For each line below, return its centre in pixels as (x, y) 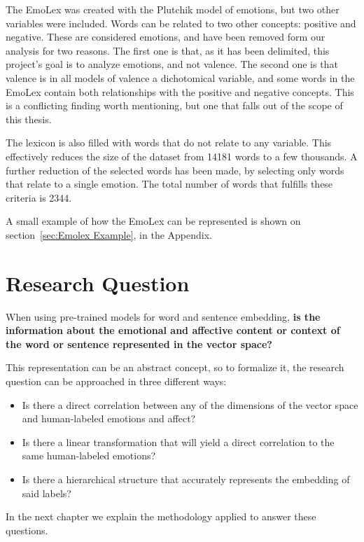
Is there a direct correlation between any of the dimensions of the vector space (190, 404)
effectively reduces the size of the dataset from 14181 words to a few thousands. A (182, 156)
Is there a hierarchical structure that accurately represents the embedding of (186, 479)
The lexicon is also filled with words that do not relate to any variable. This (169, 143)
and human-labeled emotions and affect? (109, 418)
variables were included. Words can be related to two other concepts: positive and (181, 23)
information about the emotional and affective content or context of (173, 330)
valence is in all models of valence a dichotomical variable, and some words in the (180, 77)
